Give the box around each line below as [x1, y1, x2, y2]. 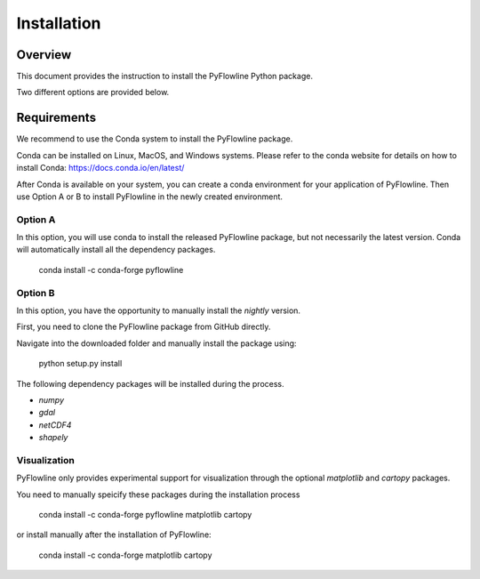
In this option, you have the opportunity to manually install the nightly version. [16, 305, 301, 316]
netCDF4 [38, 419, 72, 430]
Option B [16, 286, 55, 299]
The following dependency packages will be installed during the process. [16, 378, 284, 389]
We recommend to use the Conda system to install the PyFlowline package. [16, 133, 293, 144]
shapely [38, 432, 68, 443]
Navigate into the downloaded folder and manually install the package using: [16, 338, 297, 349]
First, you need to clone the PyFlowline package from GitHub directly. [16, 321, 271, 333]
